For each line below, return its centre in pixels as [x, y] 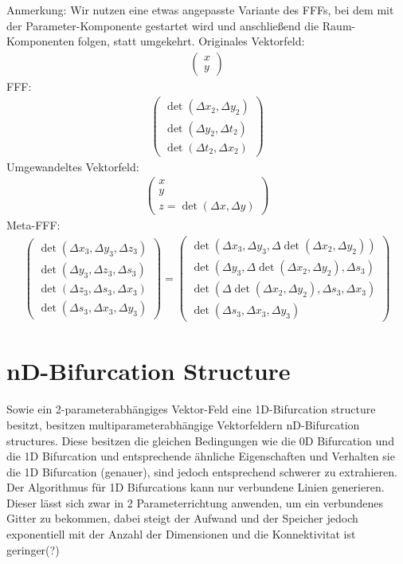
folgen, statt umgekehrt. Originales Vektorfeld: [191, 41]
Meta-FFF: [33, 225]
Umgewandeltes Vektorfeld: [73, 166]
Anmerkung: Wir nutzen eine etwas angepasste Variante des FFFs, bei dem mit [200, 10]
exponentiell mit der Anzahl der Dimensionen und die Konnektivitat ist [181, 534]
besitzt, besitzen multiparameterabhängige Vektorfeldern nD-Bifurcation [183, 424]
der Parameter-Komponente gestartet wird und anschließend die [163, 25]
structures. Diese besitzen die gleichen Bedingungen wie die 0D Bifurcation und [200, 440]
